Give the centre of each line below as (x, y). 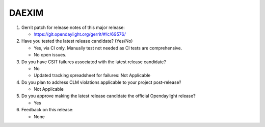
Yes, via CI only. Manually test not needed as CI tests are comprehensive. (108, 48)
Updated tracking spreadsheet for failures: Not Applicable (92, 76)
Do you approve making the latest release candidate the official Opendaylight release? (108, 96)
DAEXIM (26, 13)
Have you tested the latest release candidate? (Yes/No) (77, 41)
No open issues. (50, 55)
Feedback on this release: (47, 110)
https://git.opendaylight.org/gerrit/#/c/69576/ (80, 34)
